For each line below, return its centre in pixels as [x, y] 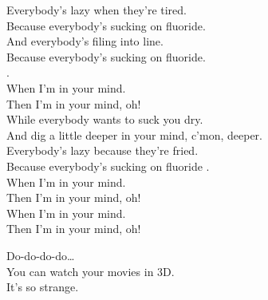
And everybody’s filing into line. [85, 41]
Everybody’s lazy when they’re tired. [97, 10]
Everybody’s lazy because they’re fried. [102, 150]
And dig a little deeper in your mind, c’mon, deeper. [134, 134]
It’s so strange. [43, 287]
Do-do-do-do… [41, 255]
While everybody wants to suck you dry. [105, 119]
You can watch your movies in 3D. [91, 271]
